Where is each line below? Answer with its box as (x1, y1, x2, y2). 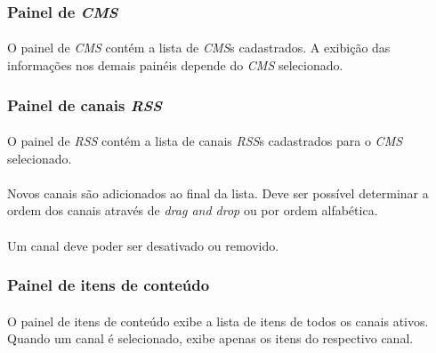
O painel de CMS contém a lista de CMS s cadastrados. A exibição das (7, 38, 391, 57)
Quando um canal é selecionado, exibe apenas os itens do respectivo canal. (7, 329, 414, 348)
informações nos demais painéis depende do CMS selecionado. (7, 56, 343, 75)
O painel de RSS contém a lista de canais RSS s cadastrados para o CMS (7, 132, 403, 150)
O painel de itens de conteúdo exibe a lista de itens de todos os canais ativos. (7, 311, 429, 330)
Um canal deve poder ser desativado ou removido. (7, 236, 279, 254)
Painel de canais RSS (7, 93, 162, 116)
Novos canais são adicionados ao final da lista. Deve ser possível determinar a (7, 183, 429, 202)
